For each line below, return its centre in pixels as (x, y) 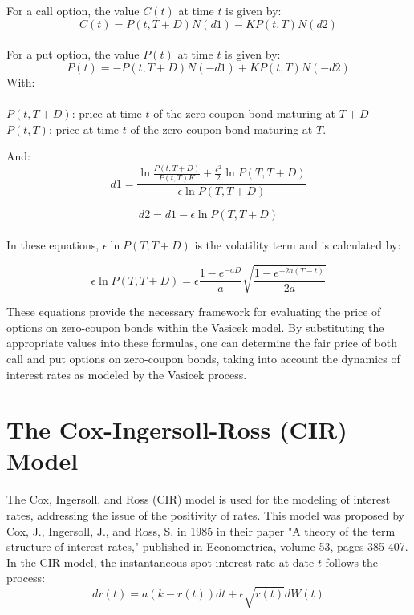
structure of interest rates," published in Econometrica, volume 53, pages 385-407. (207, 546)
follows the (352, 562)
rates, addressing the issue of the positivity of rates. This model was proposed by (205, 515)
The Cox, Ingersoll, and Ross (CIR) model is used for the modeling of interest (199, 499)
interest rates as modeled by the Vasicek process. (127, 374)
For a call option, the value (73, 10)
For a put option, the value (73, 54)
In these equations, (53, 245)
